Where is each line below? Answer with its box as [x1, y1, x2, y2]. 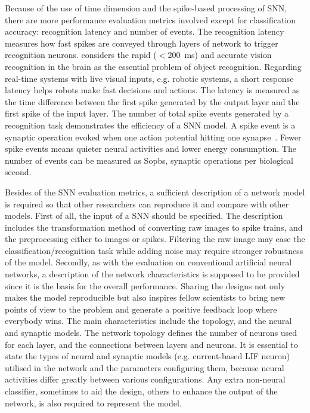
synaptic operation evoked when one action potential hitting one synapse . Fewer [5, 130, 302, 143]
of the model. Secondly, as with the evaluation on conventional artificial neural [5, 256, 292, 268]
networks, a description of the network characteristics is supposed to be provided [5, 268, 300, 280]
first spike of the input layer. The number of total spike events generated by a [5, 107, 289, 120]
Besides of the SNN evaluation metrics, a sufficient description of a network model [5, 185, 305, 198]
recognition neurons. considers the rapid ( [5, 48, 157, 61]
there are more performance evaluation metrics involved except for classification [5, 13, 296, 26]
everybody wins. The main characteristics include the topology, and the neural [5, 314, 292, 327]
